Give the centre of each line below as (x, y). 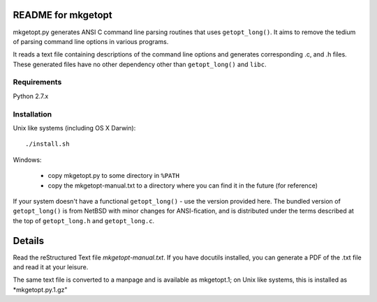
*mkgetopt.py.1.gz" (40, 289)
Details (29, 241)
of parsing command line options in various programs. (91, 41)
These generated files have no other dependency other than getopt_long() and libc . (140, 64)
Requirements (37, 82)
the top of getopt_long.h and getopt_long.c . (84, 220)
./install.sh (47, 144)
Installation (32, 114)
